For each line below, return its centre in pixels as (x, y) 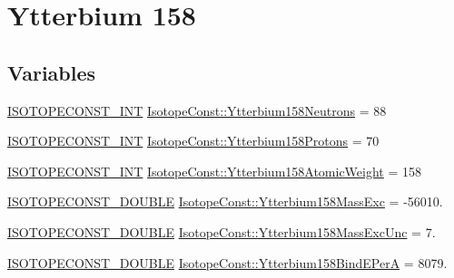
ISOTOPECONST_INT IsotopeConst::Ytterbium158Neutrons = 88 (197, 110)
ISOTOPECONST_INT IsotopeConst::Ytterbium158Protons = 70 (193, 141)
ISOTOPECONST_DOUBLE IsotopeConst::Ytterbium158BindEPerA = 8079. (227, 262)
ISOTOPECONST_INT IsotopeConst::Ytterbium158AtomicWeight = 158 (215, 171)
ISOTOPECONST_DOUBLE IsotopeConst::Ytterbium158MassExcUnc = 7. (222, 231)
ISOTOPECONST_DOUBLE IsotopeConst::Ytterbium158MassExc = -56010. (225, 201)
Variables (52, 72)
